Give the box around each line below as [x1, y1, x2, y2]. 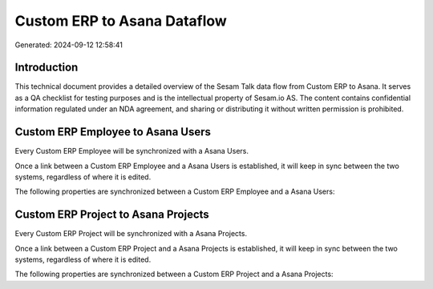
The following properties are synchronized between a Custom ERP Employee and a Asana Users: [14, 187, 335, 196]
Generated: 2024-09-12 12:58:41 [14, 40, 123, 50]
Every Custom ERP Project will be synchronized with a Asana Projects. [14, 229, 248, 239]
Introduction [14, 61, 79, 74]
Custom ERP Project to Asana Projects [14, 208, 210, 222]
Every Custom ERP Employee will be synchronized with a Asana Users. [14, 147, 249, 156]
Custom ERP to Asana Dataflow [14, 12, 228, 30]
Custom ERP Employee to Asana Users [14, 125, 212, 139]
